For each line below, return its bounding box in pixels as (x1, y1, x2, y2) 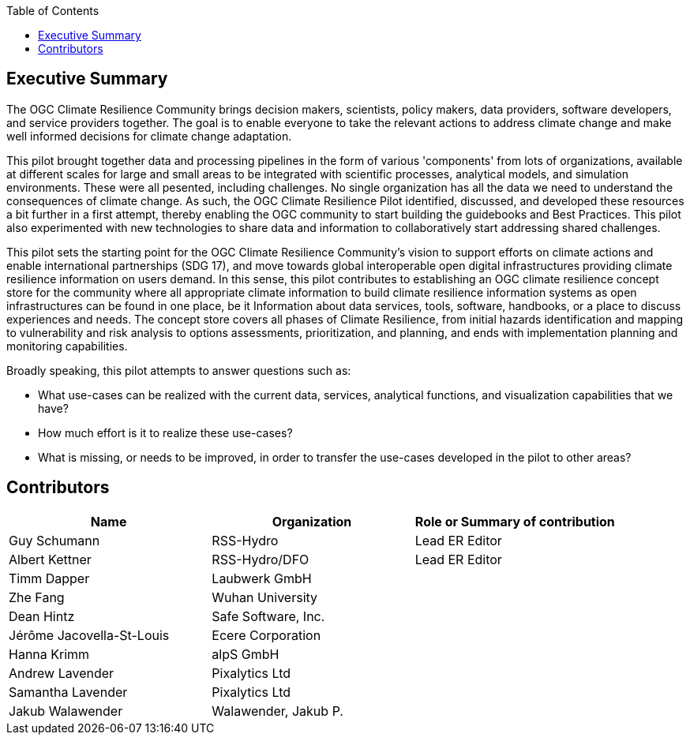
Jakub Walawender (9, 702, 123, 719)
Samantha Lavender (9, 683, 128, 700)
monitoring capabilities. (6, 339, 128, 353)
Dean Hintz (9, 608, 75, 624)
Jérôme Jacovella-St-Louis (9, 627, 170, 643)
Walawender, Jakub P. (212, 702, 343, 719)
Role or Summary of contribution (414, 513, 615, 530)
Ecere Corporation (212, 627, 321, 643)
